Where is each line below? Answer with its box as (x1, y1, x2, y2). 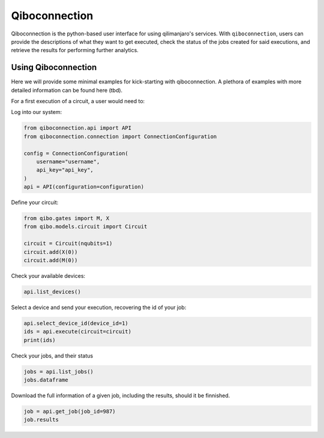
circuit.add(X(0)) (23, 248, 78, 255)
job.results (23, 416, 59, 423)
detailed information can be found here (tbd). (11, 86, 123, 94)
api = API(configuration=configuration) (23, 184, 144, 190)
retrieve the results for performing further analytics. (11, 47, 139, 54)
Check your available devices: (11, 272, 86, 280)
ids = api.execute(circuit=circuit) (23, 328, 132, 335)
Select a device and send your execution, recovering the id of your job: (11, 304, 187, 311)
